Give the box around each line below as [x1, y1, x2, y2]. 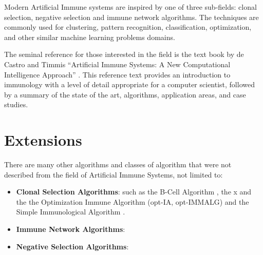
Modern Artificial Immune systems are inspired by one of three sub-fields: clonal [4, 2, 257, 12]
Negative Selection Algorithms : [16, 241, 129, 251]
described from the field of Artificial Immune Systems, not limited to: [4, 169, 223, 180]
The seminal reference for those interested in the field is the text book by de [4, 49, 244, 60]
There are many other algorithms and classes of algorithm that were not [4, 159, 232, 170]
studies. [4, 99, 28, 110]
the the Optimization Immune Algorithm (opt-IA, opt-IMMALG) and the [16, 196, 249, 207]
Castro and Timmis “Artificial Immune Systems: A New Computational [4, 58, 231, 69]
